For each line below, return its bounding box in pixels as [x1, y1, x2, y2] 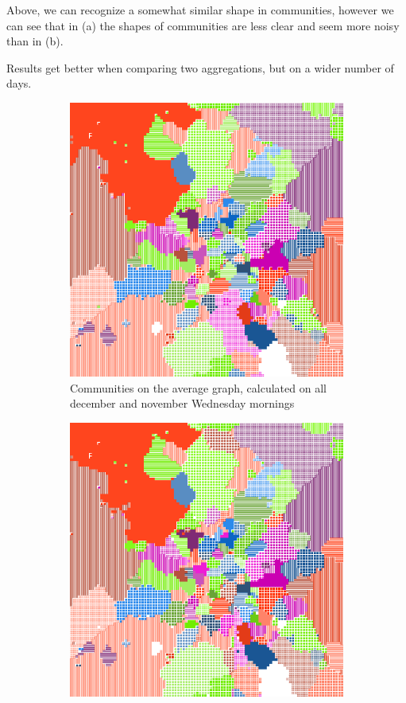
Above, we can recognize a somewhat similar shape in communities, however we [6, 2, 394, 18]
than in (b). [6, 33, 64, 49]
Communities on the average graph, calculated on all [70, 379, 327, 396]
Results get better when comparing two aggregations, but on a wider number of [6, 59, 394, 76]
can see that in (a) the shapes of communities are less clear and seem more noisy [6, 17, 400, 33]
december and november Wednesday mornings [70, 395, 295, 412]
